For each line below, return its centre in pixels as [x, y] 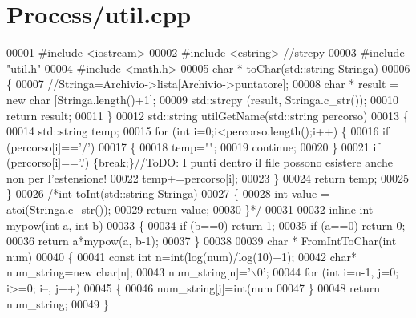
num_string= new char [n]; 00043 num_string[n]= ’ [129, 272]
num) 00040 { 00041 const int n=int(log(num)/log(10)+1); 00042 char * [182, 256]
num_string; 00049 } [58, 303]
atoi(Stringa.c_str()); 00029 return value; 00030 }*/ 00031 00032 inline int [190, 209]
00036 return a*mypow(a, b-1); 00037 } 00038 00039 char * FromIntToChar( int [202, 241]
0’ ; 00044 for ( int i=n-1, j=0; [328, 272]
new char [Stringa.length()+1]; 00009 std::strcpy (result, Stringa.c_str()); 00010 [203, 99]
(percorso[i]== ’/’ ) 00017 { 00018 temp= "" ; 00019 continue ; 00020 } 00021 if [193, 146]
